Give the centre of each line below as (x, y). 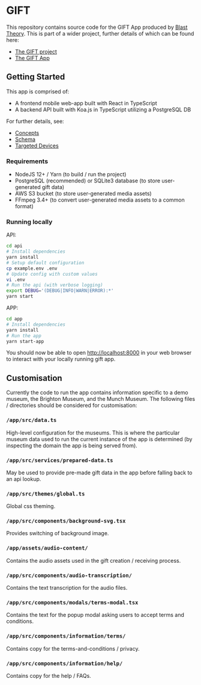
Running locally (29, 222)
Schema (25, 139)
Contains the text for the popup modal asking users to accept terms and (95, 615)
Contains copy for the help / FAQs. (49, 675)
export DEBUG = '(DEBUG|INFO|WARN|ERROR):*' (60, 291)
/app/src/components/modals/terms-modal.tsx (72, 602)
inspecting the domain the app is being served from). (72, 445)
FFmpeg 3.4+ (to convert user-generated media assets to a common (100, 200)
